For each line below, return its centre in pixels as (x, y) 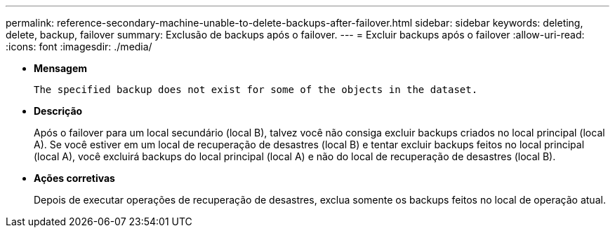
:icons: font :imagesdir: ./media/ (79, 47)
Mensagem (61, 68)
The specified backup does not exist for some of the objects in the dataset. (256, 90)
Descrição (58, 111)
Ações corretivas (74, 178)
